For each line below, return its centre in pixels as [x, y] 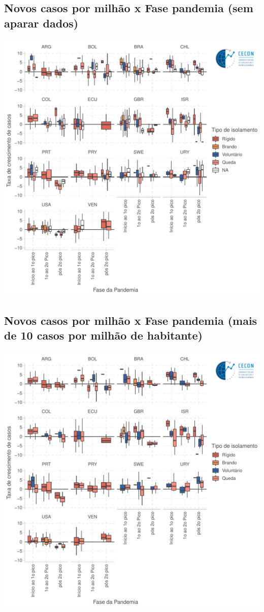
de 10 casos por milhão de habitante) [103, 335]
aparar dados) [41, 23]
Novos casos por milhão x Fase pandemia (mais [131, 320]
